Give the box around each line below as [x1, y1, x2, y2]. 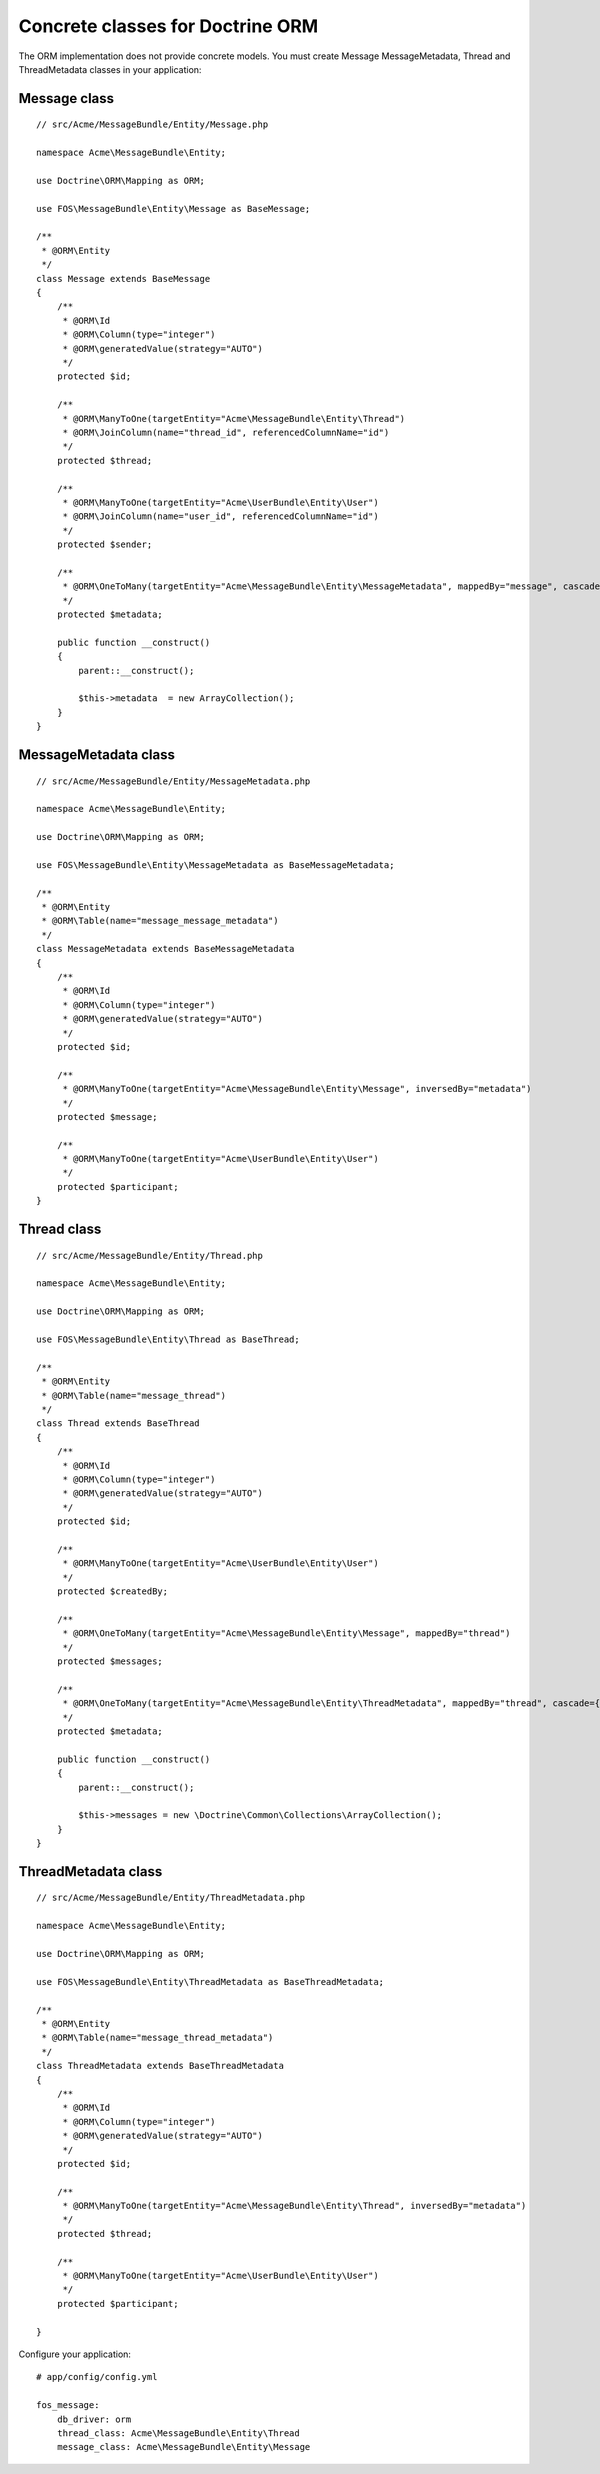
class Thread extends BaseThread [36, 1418, 200, 1429]
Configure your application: [18, 2348, 132, 2360]
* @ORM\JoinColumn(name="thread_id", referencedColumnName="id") [62, 426, 390, 438]
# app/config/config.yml [36, 2371, 158, 2383]
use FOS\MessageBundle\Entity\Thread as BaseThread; [36, 1334, 300, 1345]
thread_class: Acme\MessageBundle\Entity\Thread [56, 2427, 300, 2439]
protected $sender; [56, 539, 153, 550]
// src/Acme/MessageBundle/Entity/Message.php [36, 119, 269, 130]
